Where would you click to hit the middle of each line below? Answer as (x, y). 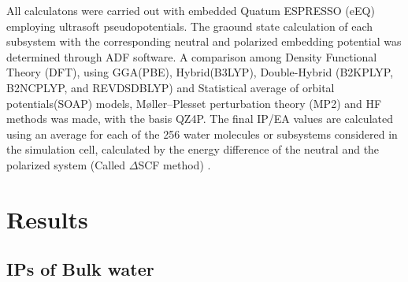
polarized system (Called (66, 164)
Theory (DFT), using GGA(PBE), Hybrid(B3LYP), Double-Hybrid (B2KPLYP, (200, 72)
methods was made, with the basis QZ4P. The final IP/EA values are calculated (200, 119)
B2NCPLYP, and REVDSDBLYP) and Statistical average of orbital (171, 87)
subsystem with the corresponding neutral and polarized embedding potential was (204, 41)
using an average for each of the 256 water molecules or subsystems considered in (202, 134)
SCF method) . (174, 164)
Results (47, 219)
